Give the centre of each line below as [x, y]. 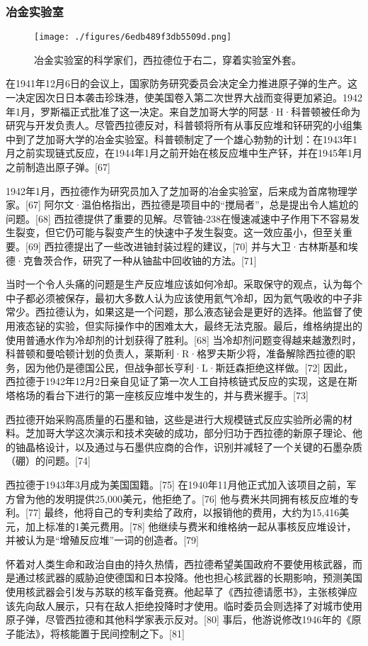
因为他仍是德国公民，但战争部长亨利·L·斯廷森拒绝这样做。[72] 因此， [189, 367]
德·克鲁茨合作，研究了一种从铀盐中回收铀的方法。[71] [131, 260]
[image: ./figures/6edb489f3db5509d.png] [133, 37]
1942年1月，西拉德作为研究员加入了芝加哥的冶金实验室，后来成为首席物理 [177, 190]
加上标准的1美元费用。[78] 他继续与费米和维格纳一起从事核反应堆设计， [191, 526]
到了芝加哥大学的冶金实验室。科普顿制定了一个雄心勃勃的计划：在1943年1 [186, 139]
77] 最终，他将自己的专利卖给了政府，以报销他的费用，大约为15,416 [184, 512]
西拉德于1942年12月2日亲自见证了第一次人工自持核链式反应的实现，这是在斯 [182, 381]
